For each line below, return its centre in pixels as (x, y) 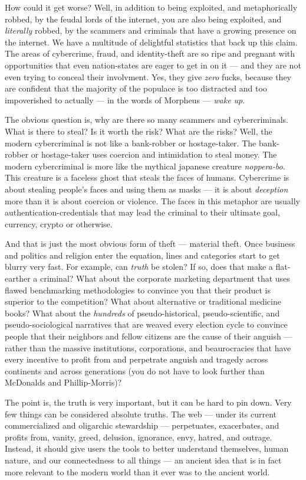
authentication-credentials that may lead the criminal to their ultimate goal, (142, 212)
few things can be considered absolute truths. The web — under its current (141, 414)
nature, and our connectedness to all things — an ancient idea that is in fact (143, 460)
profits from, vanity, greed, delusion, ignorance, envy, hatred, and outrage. (139, 437)
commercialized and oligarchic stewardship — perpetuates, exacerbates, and (142, 425)
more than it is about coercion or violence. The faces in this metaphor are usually (152, 200)
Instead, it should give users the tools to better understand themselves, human (147, 448)
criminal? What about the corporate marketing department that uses (165, 278)
